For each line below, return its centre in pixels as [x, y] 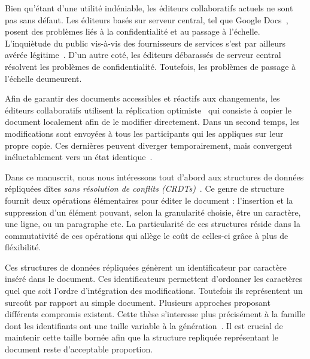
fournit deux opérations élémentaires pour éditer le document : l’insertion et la [149, 200]
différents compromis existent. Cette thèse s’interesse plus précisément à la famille [155, 314]
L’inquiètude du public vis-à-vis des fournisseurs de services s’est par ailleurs [145, 43]
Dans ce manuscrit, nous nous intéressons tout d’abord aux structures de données [154, 177]
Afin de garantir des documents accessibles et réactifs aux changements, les [142, 98]
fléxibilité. [23, 247]
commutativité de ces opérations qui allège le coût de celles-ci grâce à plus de [147, 235]
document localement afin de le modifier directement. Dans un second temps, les [152, 122]
